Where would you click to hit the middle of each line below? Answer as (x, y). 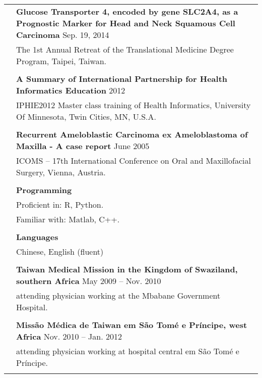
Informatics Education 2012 (71, 90)
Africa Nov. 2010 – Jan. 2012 (69, 336)
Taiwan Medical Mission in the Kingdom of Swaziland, (127, 269)
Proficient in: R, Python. (60, 204)
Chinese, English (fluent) (60, 251)
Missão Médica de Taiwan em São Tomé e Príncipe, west (132, 325)
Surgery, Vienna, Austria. (61, 172)
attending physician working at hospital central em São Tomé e (128, 351)
